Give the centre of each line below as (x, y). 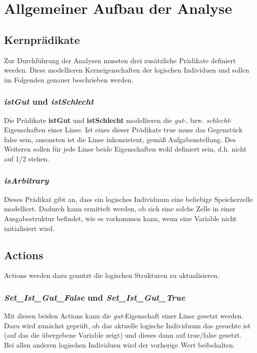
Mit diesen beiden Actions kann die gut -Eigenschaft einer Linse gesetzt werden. (124, 316)
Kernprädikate (42, 39)
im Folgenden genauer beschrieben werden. (69, 79)
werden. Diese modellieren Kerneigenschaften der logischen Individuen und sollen (127, 70)
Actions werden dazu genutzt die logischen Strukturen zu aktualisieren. (112, 275)
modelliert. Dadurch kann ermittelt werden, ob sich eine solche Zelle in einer (120, 209)
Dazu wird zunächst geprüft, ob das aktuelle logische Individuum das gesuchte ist (127, 325)
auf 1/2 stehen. (27, 158)
